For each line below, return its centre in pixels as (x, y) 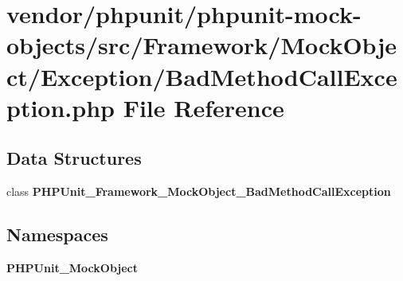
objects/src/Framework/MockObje (201, 45)
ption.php (61, 107)
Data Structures (74, 158)
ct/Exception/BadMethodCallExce (202, 76)
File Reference (203, 107)
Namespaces (57, 234)
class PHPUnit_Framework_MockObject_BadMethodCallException (199, 191)
